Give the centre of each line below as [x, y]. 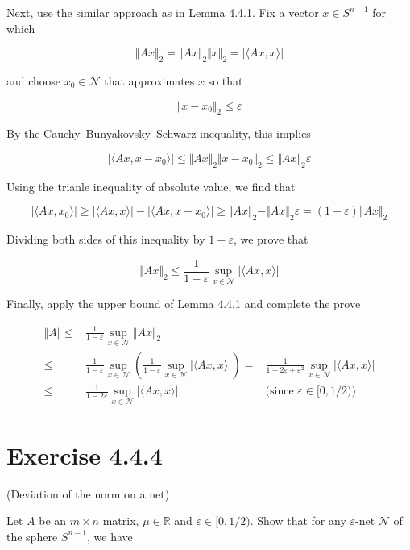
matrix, [121, 521]
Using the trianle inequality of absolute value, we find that [151, 186]
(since [280, 392]
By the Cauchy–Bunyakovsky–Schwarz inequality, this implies [159, 133]
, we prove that [271, 239]
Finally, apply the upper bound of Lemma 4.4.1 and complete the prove [184, 304]
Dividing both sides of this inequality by [106, 239]
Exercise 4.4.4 [85, 454]
